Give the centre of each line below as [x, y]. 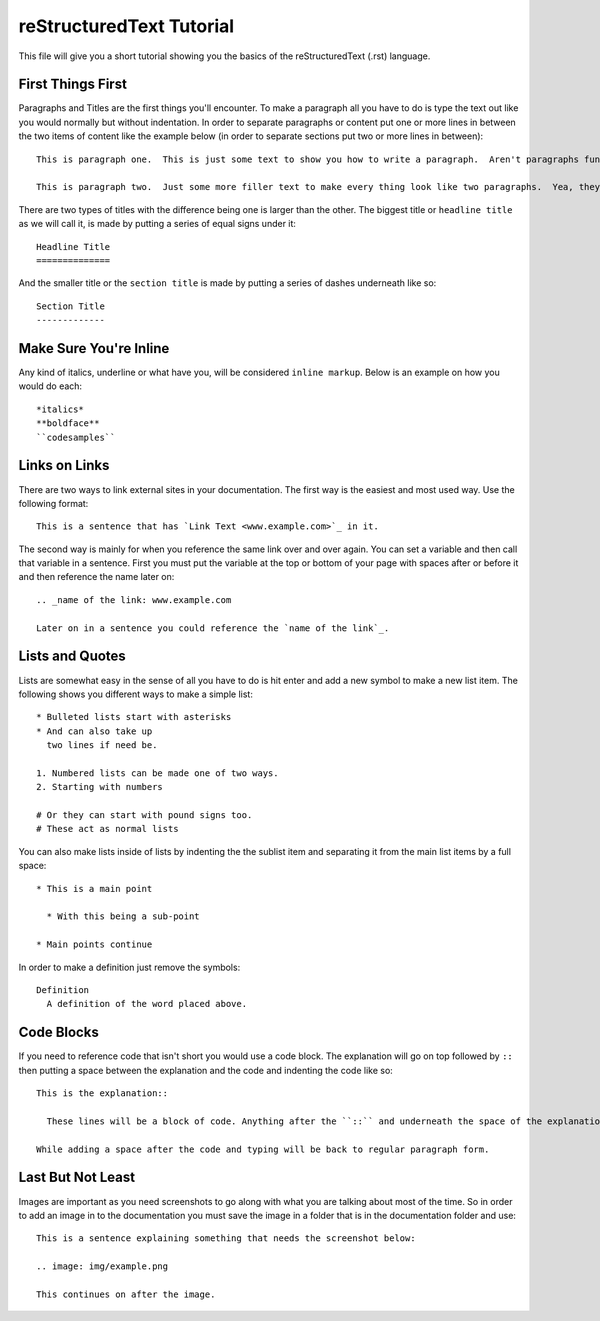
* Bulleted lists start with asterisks [134, 717]
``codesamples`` [76, 437]
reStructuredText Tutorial [126, 26]
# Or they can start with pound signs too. [144, 815]
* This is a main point [94, 888]
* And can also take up [94, 731]
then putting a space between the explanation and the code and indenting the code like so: [206, 1070]
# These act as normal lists [107, 829]
